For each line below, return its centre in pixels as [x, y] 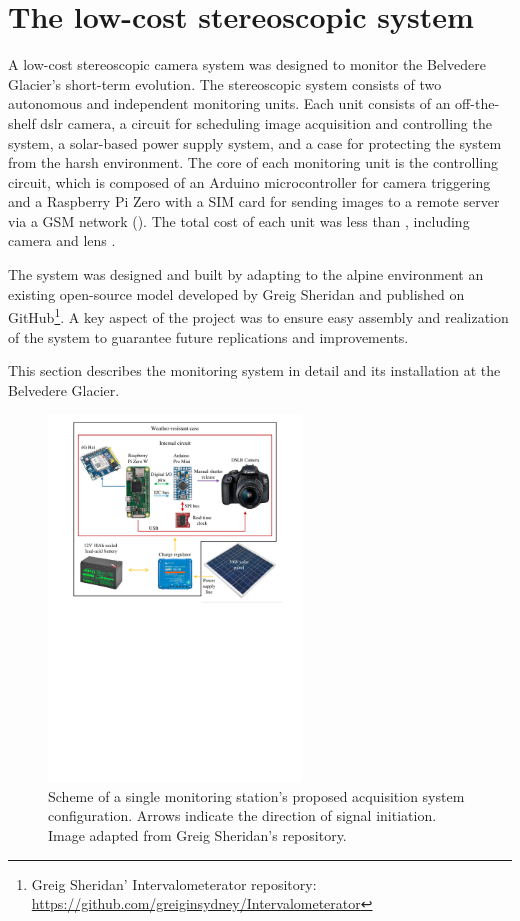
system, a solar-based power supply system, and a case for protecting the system [255, 142]
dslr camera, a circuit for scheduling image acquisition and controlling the [266, 122]
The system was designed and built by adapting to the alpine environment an [246, 274]
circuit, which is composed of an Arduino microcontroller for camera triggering [249, 181]
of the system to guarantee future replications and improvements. [208, 336]
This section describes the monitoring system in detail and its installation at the [254, 370]
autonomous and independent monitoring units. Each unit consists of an [229, 103]
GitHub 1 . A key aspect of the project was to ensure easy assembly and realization [258, 315]
